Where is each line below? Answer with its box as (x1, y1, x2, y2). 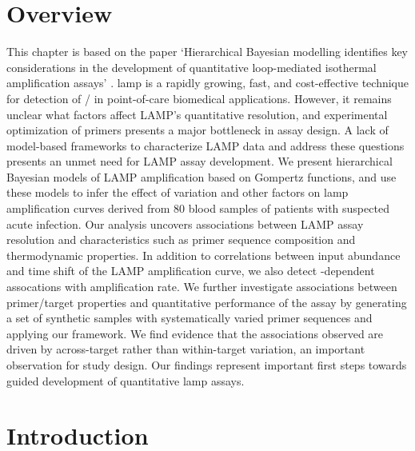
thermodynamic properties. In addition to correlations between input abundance (6, 246, 401, 263)
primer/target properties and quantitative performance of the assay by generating (6, 293, 407, 310)
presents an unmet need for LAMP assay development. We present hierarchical (6, 153, 393, 170)
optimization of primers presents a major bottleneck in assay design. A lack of (6, 122, 389, 138)
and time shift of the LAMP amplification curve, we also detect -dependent (6, 262, 375, 279)
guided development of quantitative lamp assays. (6, 372, 245, 389)
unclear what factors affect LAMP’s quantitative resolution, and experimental (6, 106, 388, 122)
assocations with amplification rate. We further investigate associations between (6, 278, 397, 295)
